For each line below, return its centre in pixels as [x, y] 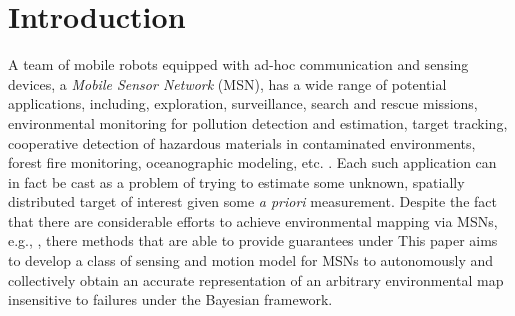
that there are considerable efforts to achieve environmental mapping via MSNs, [253, 220]
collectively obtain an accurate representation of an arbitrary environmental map [256, 279]
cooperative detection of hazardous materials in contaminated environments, [242, 142]
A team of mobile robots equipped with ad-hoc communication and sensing [238, 64]
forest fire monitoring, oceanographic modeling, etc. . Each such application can [252, 162]
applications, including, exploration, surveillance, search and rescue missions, [243, 103]
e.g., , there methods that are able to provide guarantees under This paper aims [253, 240]
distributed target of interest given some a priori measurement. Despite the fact [252, 201]
